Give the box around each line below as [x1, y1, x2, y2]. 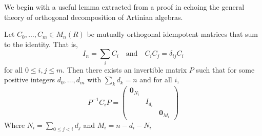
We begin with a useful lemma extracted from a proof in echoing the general [4, 2, 245, 12]
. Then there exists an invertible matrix [63, 64, 187, 75]
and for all [139, 74, 172, 85]
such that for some [196, 64, 255, 75]
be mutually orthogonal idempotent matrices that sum [87, 29, 258, 39]
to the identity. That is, [4, 38, 78, 49]
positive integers [4, 74, 55, 85]
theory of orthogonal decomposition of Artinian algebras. [4, 11, 183, 22]
